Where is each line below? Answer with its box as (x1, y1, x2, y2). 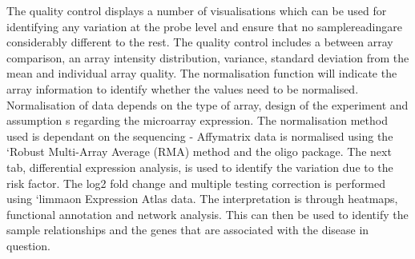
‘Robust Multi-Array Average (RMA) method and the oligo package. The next (6, 143, 392, 160)
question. (6, 237, 50, 253)
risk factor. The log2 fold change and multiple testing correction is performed (6, 174, 385, 191)
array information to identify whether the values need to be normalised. (6, 80, 359, 97)
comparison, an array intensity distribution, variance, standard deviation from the (6, 49, 409, 66)
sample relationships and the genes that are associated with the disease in (6, 221, 369, 238)
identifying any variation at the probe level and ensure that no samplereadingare (6, 18, 402, 34)
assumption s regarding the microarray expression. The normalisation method (6, 112, 388, 129)
